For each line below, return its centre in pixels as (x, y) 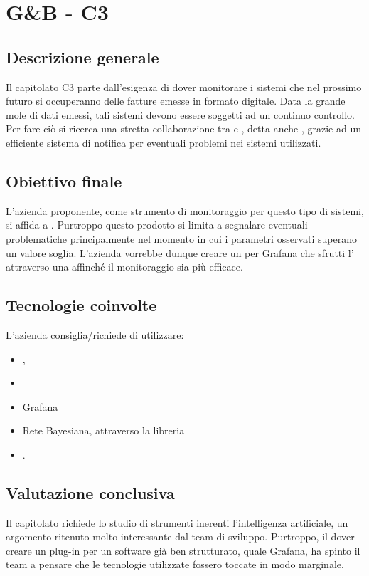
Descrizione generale (82, 57)
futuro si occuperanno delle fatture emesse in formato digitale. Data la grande (176, 101)
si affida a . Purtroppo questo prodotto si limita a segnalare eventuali (157, 225)
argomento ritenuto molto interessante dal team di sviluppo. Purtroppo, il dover (180, 536)
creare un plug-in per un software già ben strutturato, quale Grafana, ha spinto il (183, 550)
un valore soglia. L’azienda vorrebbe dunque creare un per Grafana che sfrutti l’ (180, 252)
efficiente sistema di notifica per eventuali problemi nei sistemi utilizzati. (164, 142)
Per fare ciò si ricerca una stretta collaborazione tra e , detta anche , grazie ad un (183, 129)
